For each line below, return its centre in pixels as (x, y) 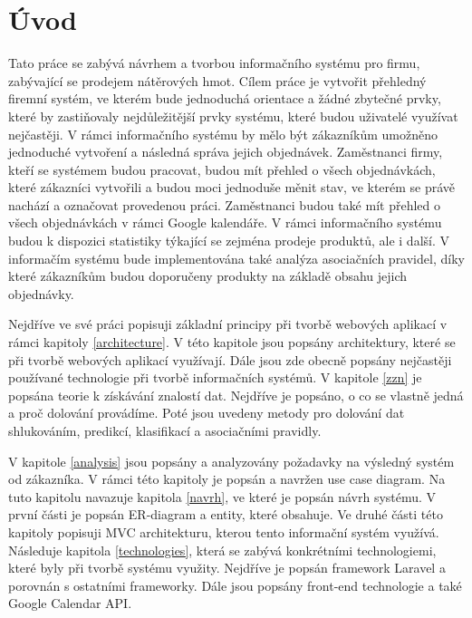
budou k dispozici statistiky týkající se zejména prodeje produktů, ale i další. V (229, 241)
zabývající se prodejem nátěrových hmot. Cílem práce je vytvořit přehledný (217, 80)
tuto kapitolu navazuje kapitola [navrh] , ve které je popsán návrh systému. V (222, 496)
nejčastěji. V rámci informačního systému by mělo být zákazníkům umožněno (223, 134)
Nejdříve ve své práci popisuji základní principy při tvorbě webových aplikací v (228, 324)
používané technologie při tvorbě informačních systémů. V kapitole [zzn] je (215, 377)
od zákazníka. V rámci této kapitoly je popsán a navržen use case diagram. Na (227, 479)
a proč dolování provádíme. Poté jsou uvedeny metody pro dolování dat (207, 413)
